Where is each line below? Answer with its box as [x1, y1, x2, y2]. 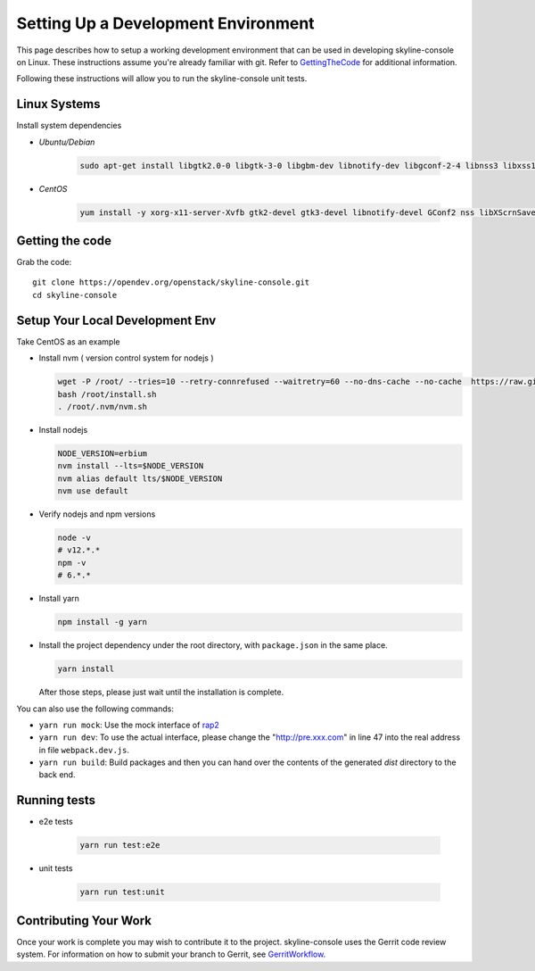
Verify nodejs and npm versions [38, 509, 156, 519]
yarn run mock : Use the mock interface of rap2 [38, 719, 220, 730]
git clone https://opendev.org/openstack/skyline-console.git [32, 278, 310, 287]
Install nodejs [38, 424, 88, 435]
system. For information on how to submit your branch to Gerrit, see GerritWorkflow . [16, 949, 326, 959]
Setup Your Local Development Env [16, 312, 217, 328]
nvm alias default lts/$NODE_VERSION [57, 473, 223, 484]
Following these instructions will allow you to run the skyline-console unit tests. [16, 73, 308, 84]
